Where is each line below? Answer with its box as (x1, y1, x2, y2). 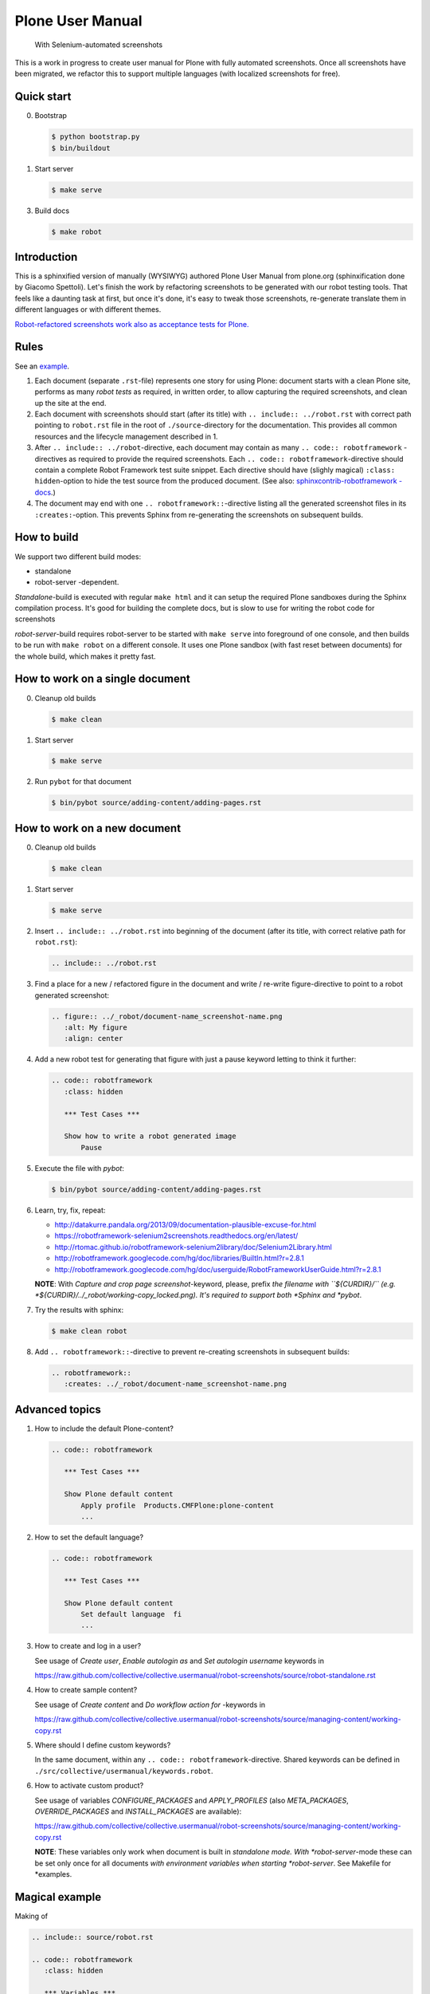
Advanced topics (14, 1402, 101, 1416)
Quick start (14, 90, 72, 104)
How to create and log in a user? (34, 1641, 142, 1651)
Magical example (14, 1890, 102, 1904)
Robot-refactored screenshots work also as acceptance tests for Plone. (14, 319, 250, 329)
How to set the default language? (34, 1532, 143, 1542)
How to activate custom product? (34, 1781, 144, 1791)
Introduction (14, 250, 78, 263)
